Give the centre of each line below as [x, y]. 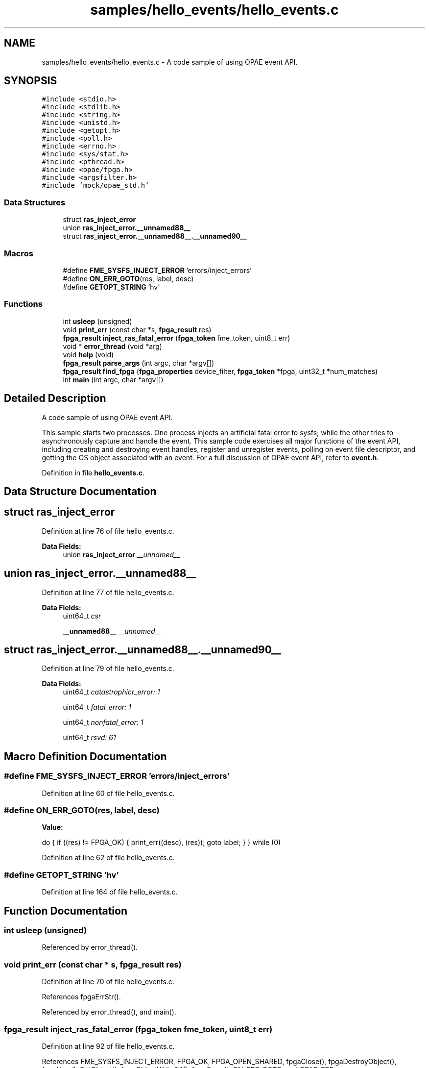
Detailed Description [55, 398]
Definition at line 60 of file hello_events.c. [108, 793]
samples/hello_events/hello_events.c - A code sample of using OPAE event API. [170, 62]
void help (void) [88, 354]
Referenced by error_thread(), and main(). [109, 1012]
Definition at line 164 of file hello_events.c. [110, 892]
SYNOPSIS [31, 81]
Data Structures [35, 202]
